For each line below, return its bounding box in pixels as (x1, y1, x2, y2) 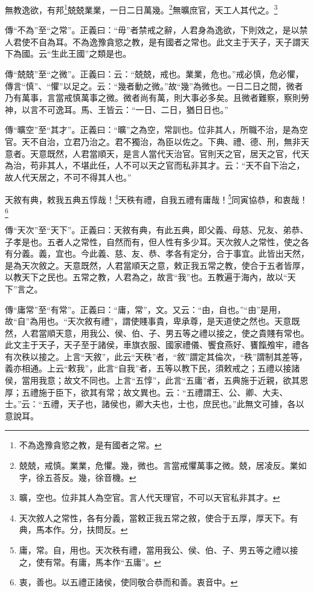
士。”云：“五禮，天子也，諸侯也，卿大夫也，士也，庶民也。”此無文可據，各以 (5, 397, 304, 410)
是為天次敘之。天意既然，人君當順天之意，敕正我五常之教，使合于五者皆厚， (5, 259, 309, 271)
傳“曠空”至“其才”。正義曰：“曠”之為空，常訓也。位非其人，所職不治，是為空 (5, 123, 308, 136)
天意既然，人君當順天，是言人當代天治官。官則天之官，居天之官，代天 (30, 147, 309, 159)
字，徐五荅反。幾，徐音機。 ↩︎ (19, 471, 136, 483)
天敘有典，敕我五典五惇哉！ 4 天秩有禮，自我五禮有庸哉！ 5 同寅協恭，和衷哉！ (5, 191, 308, 206)
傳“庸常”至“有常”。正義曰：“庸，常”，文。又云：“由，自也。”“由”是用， (5, 303, 286, 315)
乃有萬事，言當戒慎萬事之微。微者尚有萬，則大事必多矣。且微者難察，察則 (5, 91, 301, 104)
